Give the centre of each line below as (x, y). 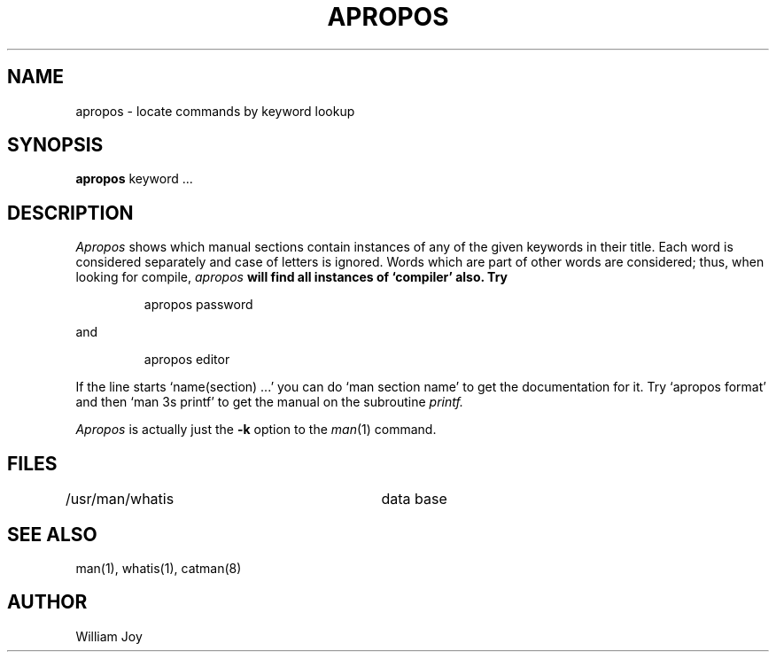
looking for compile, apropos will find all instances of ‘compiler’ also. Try (292, 277)
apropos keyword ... (134, 179)
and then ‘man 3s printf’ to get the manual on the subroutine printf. (269, 402)
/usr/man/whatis (120, 499)
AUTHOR (47, 602)
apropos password (198, 305)
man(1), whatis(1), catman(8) (159, 568)
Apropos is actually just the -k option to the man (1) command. (256, 430)
